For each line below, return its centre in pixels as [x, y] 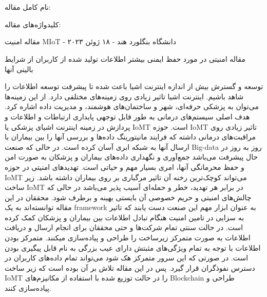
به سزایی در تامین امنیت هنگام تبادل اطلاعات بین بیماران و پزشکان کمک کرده [125, 217]
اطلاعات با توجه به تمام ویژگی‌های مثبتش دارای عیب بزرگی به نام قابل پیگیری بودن [133, 247]
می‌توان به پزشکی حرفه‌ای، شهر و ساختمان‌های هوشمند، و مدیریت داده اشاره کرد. [132, 106]
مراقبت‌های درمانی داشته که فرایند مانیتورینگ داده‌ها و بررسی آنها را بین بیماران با [130, 137]
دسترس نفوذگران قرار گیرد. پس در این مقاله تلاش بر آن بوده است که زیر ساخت [130, 267]
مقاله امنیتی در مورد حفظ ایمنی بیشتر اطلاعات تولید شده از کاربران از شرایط [125, 58]
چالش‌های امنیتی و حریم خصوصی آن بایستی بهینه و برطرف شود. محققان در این [128, 197]
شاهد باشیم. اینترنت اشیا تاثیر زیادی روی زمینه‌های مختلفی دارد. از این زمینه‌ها [124, 96]
